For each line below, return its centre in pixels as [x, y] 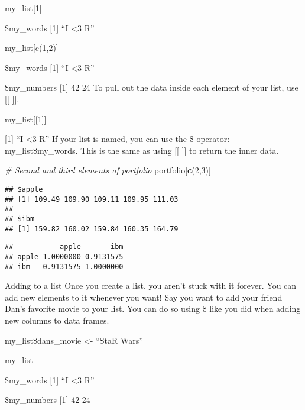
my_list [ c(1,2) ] [32, 48]
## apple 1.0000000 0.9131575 [64, 256]
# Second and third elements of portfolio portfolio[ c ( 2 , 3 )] [108, 170]
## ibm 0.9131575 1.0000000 [64, 267]
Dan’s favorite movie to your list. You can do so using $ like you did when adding [153, 309]
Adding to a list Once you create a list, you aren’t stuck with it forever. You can [151, 285]
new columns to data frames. [57, 320]
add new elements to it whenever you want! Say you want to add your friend [144, 297]
